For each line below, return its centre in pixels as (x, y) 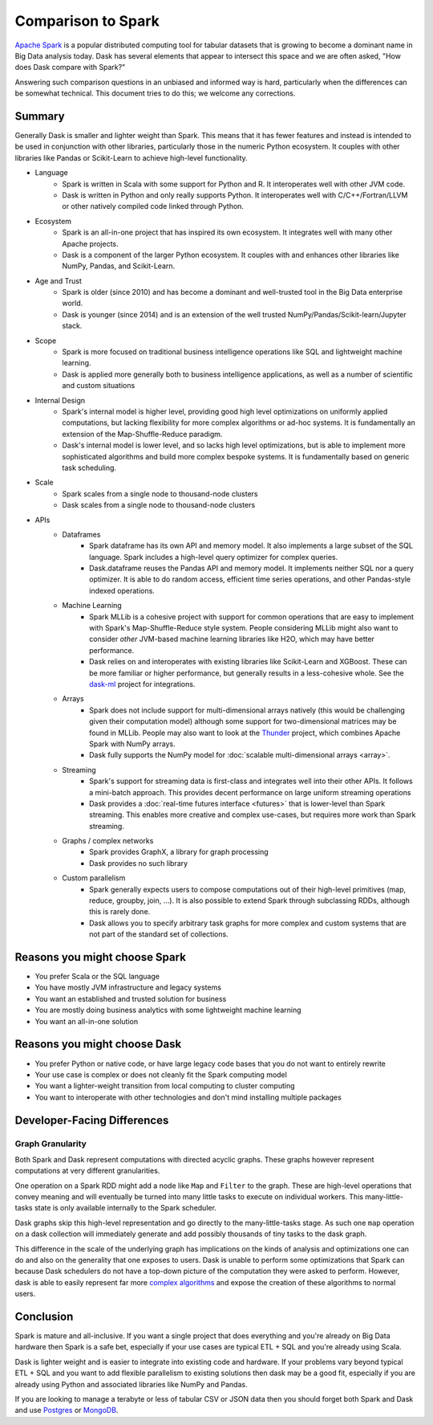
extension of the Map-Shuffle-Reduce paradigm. (142, 434)
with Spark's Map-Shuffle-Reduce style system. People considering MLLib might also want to (244, 628)
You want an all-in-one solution (87, 1021)
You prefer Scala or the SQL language (97, 977)
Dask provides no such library (139, 863)
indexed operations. (122, 590)
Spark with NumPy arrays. (132, 744)
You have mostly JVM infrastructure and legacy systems (128, 987)
